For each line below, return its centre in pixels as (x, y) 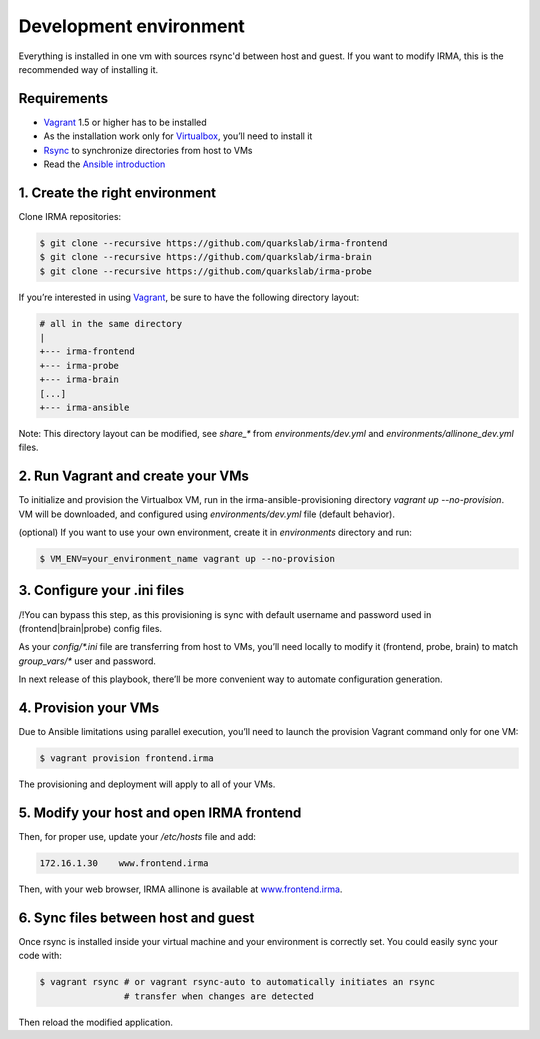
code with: (40, 956)
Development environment (131, 26)
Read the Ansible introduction (104, 164)
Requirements (63, 98)
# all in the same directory (111, 323)
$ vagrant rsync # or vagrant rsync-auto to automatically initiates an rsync (237, 982)
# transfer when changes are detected (218, 996)
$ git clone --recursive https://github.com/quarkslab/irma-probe (205, 271)
